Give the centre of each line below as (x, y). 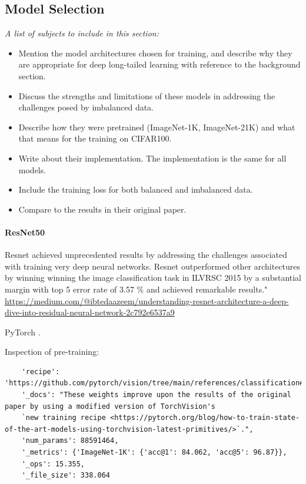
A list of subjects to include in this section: (82, 33)
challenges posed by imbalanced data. (86, 107)
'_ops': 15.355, (53, 464)
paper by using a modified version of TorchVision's (110, 406)
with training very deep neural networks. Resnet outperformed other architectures (153, 266)
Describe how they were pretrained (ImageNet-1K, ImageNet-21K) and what (157, 127)
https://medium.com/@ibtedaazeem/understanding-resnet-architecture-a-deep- (147, 300)
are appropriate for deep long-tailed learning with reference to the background (159, 64)
